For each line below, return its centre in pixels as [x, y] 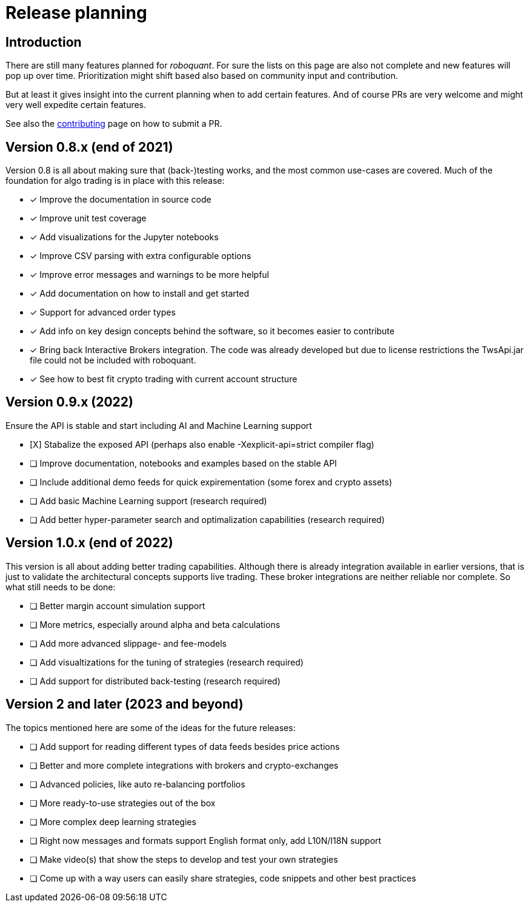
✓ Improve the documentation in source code [121, 200]
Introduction [44, 42]
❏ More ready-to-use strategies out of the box [123, 803]
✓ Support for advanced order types [103, 312]
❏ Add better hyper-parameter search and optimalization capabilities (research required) [207, 519]
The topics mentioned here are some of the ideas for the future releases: [151, 727]
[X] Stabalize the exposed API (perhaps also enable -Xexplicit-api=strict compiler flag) [202, 444]
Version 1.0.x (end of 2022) [89, 543]
